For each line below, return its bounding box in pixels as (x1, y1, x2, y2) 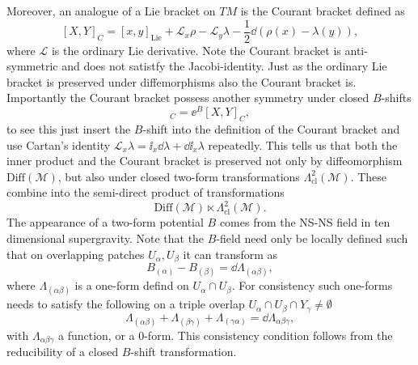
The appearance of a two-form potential (6, 214, 204, 231)
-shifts (381, 89, 412, 106)
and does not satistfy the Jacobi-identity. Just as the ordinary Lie (61, 57, 387, 74)
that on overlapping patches (6, 245, 145, 262)
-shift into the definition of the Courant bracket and (142, 120, 400, 137)
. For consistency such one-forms (231, 277, 393, 294)
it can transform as (183, 245, 278, 262)
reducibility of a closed (6, 343, 119, 360)
